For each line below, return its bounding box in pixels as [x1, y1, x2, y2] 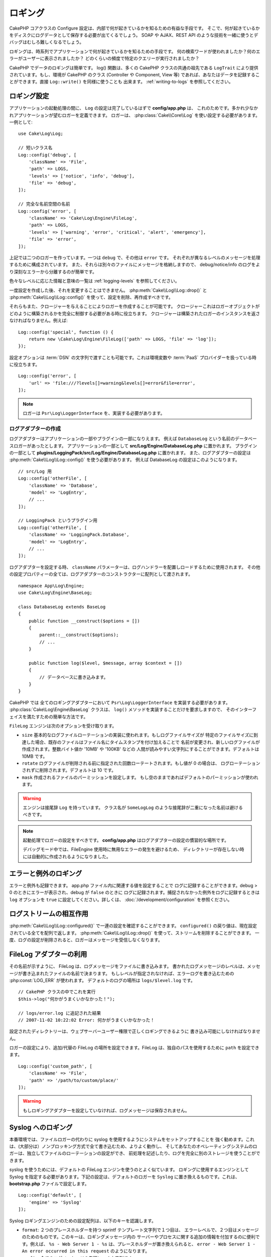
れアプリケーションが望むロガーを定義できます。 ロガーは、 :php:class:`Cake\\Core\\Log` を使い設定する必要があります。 [9, 112, 260, 118]
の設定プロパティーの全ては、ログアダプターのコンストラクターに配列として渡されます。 [9, 571, 193, 577]
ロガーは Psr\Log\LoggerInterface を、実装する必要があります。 [23, 410, 165, 416]
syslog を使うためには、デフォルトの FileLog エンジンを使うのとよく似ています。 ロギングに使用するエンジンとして [9, 1166, 249, 1173]
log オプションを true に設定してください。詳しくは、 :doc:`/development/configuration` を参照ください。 [9, 896, 232, 903]
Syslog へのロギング [9, 1123, 73, 1131]
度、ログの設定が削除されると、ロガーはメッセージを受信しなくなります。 [9, 937, 163, 943]
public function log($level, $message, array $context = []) [28, 660, 183, 666]
